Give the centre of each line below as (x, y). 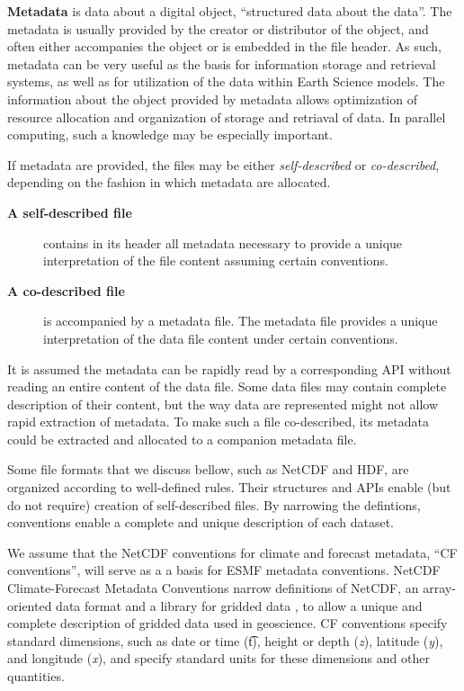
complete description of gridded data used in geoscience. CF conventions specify (228, 623)
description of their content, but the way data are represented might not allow (223, 404)
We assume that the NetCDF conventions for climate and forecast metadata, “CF (232, 552)
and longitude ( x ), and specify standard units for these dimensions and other (219, 658)
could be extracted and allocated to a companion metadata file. (182, 439)
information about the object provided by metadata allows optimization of (212, 99)
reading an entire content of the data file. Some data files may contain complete (227, 386)
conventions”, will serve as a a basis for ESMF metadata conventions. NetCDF (224, 570)
